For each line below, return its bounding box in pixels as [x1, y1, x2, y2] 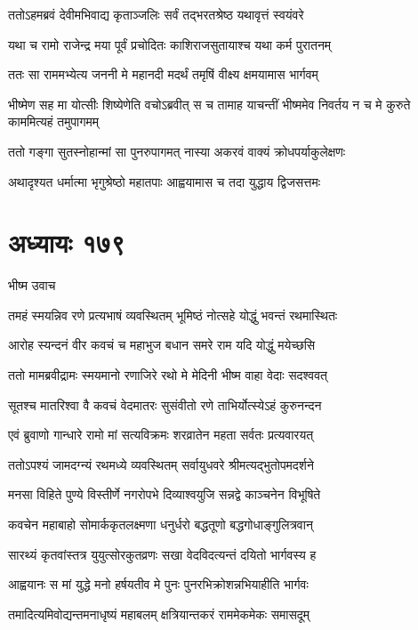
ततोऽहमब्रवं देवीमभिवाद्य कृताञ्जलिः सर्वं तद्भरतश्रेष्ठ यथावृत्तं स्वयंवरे [8, 5, 304, 23]
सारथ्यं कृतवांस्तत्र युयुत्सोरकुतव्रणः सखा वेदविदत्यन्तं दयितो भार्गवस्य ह [8, 545, 317, 563]
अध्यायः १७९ [8, 224, 125, 261]
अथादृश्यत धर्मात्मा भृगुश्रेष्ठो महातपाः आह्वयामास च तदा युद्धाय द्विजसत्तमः [8, 172, 321, 190]
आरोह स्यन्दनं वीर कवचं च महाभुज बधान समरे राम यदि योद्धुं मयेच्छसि [8, 335, 316, 354]
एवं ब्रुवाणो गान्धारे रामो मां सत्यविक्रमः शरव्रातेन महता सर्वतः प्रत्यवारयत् [8, 425, 314, 444]
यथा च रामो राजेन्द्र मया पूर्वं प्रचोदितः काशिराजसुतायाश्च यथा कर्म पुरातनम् [8, 35, 332, 53]
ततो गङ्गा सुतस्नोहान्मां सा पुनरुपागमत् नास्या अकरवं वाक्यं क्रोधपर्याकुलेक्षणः [8, 141, 346, 160]
